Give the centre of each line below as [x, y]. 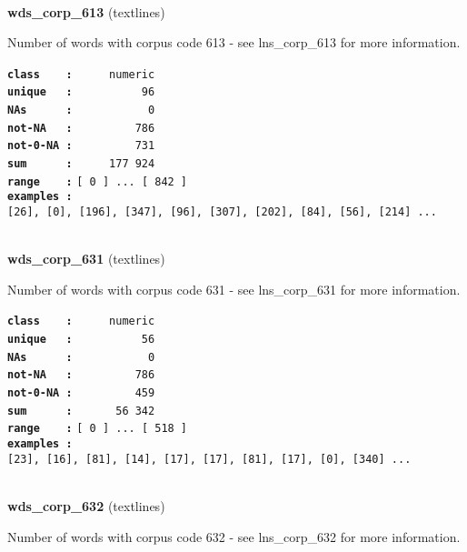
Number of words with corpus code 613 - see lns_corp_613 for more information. [234, 42]
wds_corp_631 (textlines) [86, 259]
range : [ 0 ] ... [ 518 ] [98, 429]
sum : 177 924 [81, 164]
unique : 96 [81, 92]
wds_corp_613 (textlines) [86, 11]
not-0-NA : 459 [81, 393]
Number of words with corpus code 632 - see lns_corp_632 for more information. [234, 536]
